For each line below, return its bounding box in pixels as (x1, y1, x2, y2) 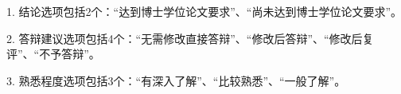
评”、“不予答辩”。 (6, 45, 100, 62)
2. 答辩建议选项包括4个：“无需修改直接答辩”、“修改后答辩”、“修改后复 (6, 29, 374, 46)
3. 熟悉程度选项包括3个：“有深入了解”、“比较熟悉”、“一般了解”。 (6, 72, 346, 88)
